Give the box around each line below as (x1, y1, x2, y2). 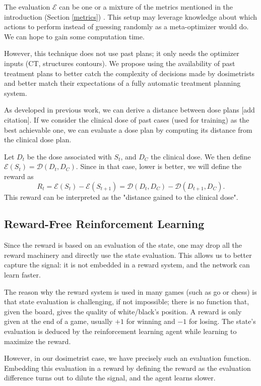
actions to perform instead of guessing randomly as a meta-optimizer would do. (4, 21, 249, 32)
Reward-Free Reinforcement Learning (4, 216, 205, 232)
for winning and (126, 316, 175, 326)
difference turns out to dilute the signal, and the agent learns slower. (4, 372, 216, 383)
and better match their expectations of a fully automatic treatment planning (4, 78, 241, 88)
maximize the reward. (4, 336, 71, 346)
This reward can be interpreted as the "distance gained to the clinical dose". (4, 191, 238, 202)
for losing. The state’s (188, 316, 256, 326)
